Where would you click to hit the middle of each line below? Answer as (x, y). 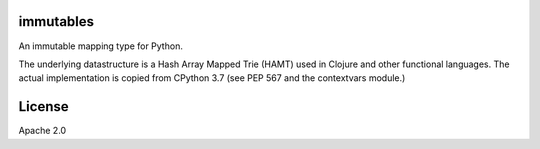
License (43, 106)
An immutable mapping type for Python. (101, 46)
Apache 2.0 (42, 131)
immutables (56, 21)
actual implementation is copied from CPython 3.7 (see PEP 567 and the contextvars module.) (212, 78)
